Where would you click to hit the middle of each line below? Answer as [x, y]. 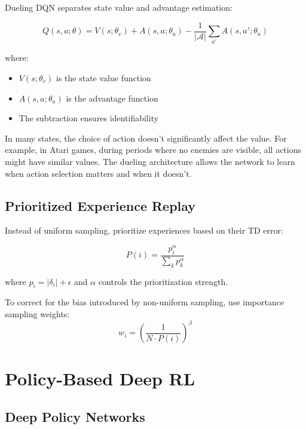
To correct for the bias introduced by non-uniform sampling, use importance [145, 302]
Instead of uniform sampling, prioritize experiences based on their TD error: [144, 230]
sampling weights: [37, 314]
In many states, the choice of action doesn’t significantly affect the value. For [146, 138]
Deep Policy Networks [75, 416]
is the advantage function [112, 98]
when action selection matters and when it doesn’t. [98, 173]
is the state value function [104, 77]
